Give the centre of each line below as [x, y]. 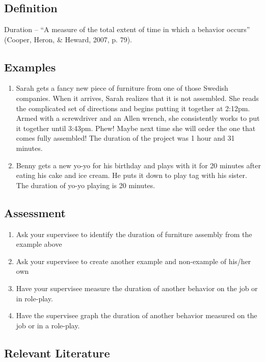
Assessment [35, 212]
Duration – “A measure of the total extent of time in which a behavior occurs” [127, 29]
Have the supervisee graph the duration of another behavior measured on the [137, 315]
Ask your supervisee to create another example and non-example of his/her [134, 261]
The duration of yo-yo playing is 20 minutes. [86, 185]
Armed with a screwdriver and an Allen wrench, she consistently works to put [138, 118]
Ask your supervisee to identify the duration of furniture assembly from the [134, 234]
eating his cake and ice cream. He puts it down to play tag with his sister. [131, 175]
